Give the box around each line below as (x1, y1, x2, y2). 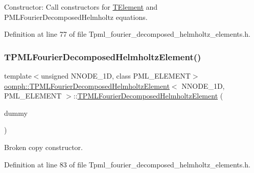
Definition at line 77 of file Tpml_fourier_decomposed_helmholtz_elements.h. (4, 29, 250, 39)
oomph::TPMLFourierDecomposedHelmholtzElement (4, 80, 170, 91)
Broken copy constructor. (4, 141, 83, 152)
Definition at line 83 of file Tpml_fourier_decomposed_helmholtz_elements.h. (4, 159, 250, 169)
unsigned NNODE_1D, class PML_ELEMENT (41, 70, 191, 81)
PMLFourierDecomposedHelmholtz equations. (4, 11, 148, 22)
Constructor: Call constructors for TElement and (4, 2, 158, 12)
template (4, 70, 32, 81)
